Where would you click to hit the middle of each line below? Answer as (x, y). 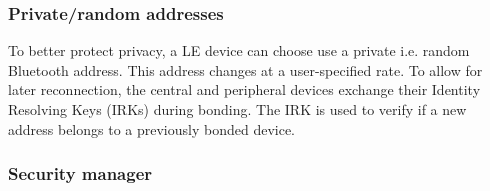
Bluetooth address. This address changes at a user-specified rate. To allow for (245, 69)
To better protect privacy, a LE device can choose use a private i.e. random (239, 50)
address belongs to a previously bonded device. (152, 128)
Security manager (80, 173)
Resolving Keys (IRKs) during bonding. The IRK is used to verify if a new (237, 109)
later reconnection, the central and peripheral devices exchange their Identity (244, 89)
